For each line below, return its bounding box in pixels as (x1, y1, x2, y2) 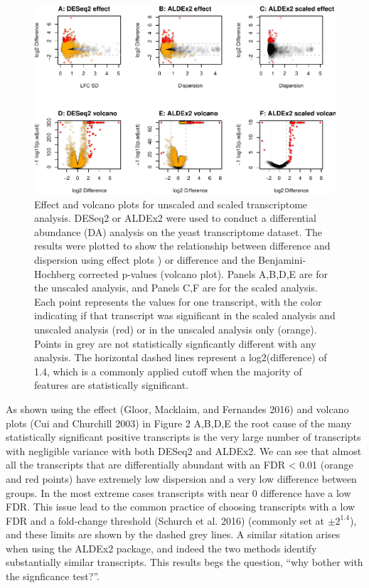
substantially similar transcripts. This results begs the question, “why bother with (6, 555, 363, 570)
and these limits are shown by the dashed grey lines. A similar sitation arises (6, 527, 341, 542)
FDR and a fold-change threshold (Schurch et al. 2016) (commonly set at (6, 513, 325, 528)
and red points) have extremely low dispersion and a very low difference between (6, 471, 357, 486)
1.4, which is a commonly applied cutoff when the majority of (34, 363, 302, 378)
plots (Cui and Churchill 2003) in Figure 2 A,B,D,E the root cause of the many (6, 415, 352, 430)
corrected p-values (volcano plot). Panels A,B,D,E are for (78, 266, 328, 281)
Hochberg (34, 266, 75, 281)
